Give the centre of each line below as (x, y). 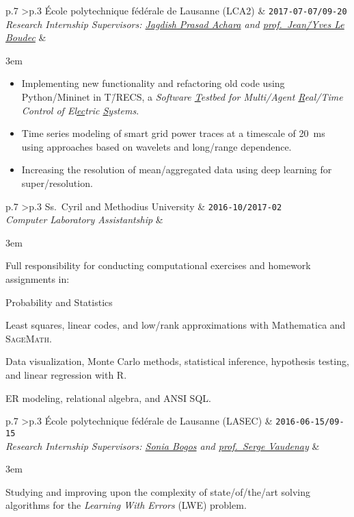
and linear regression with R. (66, 375)
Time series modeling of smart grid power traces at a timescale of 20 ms (173, 133)
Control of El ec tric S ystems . (80, 110)
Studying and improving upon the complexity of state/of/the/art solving (158, 491)
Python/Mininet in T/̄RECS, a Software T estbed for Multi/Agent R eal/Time (182, 97)
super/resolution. (57, 183)
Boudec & (26, 37)
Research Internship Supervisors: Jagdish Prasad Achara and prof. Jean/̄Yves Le (175, 24)
